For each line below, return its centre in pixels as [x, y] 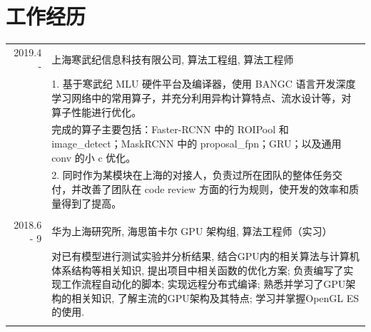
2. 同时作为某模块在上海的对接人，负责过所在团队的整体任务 [192, 175]
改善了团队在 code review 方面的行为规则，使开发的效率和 [215, 188]
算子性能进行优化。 [97, 111]
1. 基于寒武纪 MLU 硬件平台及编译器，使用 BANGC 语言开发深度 [204, 84]
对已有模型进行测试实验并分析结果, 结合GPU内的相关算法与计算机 [205, 256]
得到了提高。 [92, 203]
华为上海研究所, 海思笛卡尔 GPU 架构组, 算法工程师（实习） [192, 231]
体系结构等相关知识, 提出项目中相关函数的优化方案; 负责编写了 [198, 270]
